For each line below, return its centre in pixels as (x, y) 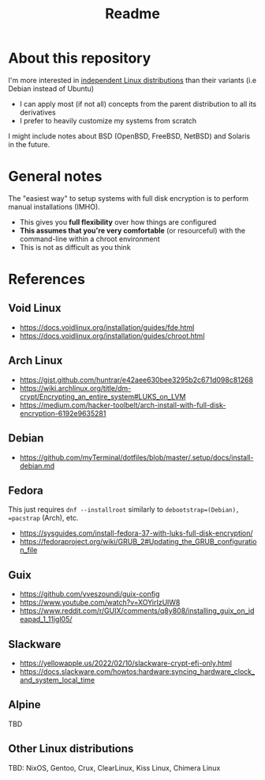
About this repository (80, 58)
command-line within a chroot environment (90, 239)
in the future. (29, 144)
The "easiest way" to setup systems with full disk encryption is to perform (129, 198)
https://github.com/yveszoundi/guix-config (90, 594)
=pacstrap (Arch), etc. (43, 518)
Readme (132, 14)
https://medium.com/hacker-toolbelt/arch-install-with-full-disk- (123, 405)
